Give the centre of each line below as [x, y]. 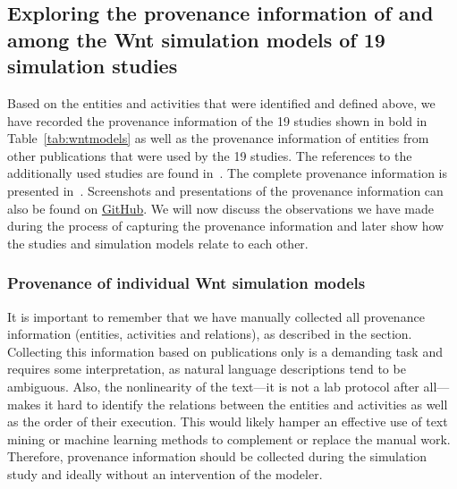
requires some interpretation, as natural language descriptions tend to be [207, 369]
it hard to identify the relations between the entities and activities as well [246, 404]
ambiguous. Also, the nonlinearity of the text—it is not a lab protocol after [213, 386]
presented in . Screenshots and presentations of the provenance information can [225, 190]
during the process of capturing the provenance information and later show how [226, 226]
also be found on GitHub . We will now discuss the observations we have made [220, 208]
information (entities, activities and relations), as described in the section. [210, 334]
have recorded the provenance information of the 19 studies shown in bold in [217, 120]
